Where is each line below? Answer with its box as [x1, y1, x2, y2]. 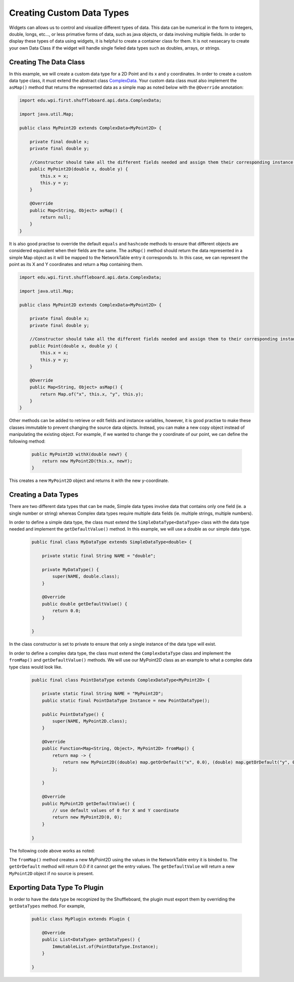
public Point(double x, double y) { [29, 343, 118, 348]
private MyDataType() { [42, 567, 99, 572]
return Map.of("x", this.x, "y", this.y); [40, 391, 144, 397]
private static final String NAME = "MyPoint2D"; [42, 691, 164, 696]
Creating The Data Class [9, 58, 85, 66]
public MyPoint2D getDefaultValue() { [42, 800, 135, 806]
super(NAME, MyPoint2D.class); [52, 718, 127, 724]
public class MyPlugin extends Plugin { [31, 916, 130, 922]
